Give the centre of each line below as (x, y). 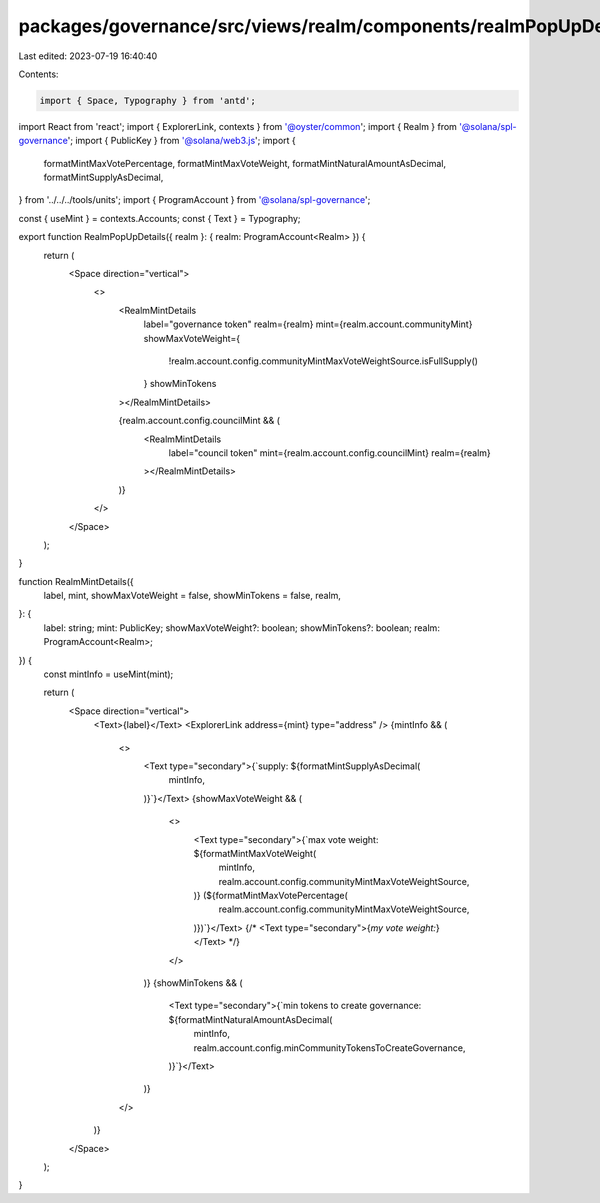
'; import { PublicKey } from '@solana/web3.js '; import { (182, 141)
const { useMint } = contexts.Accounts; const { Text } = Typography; (159, 218)
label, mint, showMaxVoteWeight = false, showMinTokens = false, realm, (192, 596)
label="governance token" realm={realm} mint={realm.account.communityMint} (308, 324)
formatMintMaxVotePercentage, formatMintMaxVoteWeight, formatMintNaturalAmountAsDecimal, (245, 163)
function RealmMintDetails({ (76, 581)
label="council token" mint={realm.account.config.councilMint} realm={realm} (330, 452)
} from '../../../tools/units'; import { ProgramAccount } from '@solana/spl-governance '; (194, 200)
